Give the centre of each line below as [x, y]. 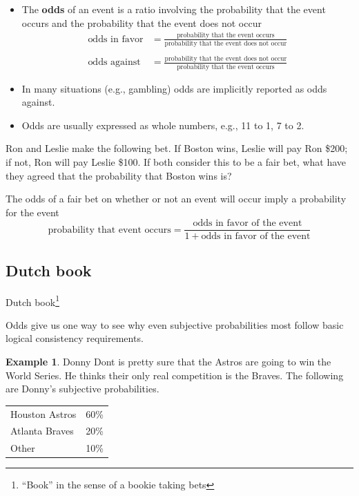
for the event [32, 212]
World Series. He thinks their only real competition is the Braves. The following [175, 375]
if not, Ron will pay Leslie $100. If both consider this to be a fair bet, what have [176, 161]
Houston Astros [43, 413]
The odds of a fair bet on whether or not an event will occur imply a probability [176, 199]
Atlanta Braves [42, 431]
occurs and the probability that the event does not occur [142, 22]
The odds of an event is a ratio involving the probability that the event [174, 9]
